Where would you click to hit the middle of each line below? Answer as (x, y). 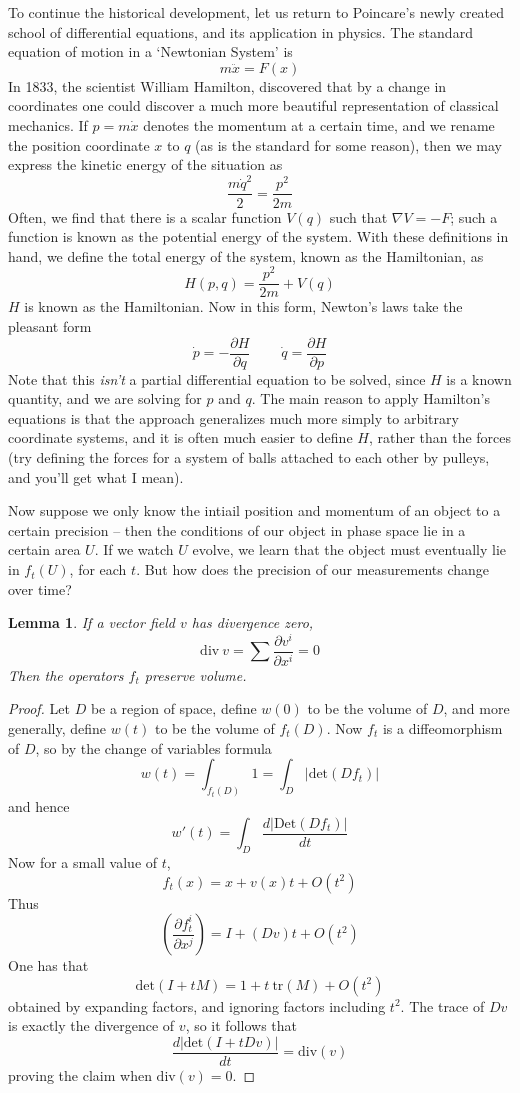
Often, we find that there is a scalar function (145, 216)
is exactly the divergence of (91, 1025)
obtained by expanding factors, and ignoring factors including (197, 1005)
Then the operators (66, 674)
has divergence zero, (252, 622)
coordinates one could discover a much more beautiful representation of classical (253, 105)
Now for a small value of (83, 861)
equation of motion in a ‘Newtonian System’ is (150, 51)
